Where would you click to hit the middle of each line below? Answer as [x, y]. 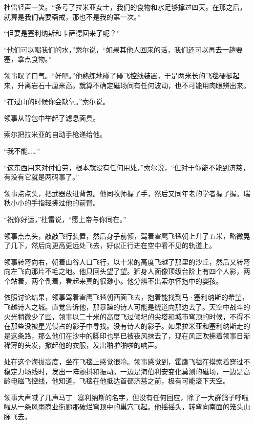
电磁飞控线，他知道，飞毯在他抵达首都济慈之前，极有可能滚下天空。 [120, 381]
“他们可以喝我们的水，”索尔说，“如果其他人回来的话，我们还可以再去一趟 [120, 49]
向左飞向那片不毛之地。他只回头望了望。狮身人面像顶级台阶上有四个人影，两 [127, 271]
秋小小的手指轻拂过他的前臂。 [52, 203]
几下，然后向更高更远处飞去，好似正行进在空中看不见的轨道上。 [113, 245]
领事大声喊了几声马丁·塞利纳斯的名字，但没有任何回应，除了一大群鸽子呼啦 [126, 397]
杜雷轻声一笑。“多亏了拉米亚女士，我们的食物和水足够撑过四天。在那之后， [125, 7]
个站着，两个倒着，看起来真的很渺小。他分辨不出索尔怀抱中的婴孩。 [113, 280]
